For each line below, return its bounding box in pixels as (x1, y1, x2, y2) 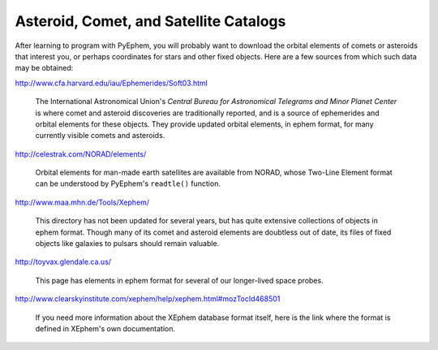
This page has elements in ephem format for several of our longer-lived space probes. (35, 275, 324, 285)
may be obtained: (15, 63, 74, 73)
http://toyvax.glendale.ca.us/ (15, 257, 112, 267)
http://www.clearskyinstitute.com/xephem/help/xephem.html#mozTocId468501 (15, 294, 281, 304)
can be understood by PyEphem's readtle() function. (35, 179, 221, 188)
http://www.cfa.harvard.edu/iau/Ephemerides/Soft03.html (15, 78, 208, 88)
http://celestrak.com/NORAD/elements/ (15, 149, 147, 158)
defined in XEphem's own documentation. (35, 323, 176, 333)
